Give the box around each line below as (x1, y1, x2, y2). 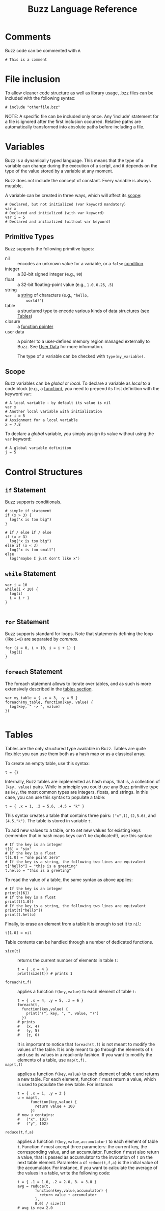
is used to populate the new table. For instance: (17, 1081, 113, 1087)
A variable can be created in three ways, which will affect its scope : (5, 192, 141, 198)
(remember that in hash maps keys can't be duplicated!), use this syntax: (5, 832, 153, 838)
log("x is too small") (9, 547, 56, 553)
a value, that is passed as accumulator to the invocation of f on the (17, 1154, 153, 1160)
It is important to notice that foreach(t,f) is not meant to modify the (17, 1041, 155, 1047)
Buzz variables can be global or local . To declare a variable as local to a (5, 380, 151, 386)
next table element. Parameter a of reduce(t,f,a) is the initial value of (17, 1159, 159, 1165)
